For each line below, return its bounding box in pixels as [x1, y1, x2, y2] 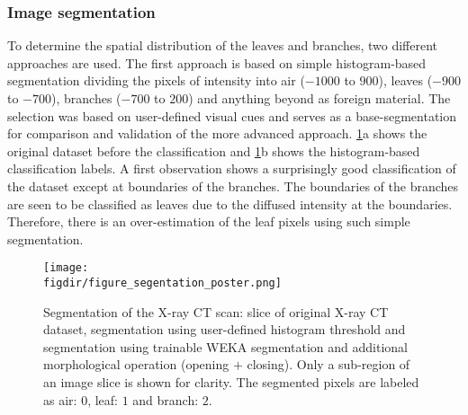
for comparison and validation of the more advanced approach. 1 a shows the [7, 124, 427, 143]
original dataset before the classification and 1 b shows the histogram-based [7, 141, 420, 160]
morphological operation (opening [43, 355, 229, 374]
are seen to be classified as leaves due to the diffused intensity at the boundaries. [7, 194, 453, 213]
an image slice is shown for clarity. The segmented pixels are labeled [43, 373, 419, 392]
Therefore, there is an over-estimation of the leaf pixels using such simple [7, 212, 410, 231]
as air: [43, 390, 77, 409]
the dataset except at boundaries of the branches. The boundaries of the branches [7, 176, 459, 195]
